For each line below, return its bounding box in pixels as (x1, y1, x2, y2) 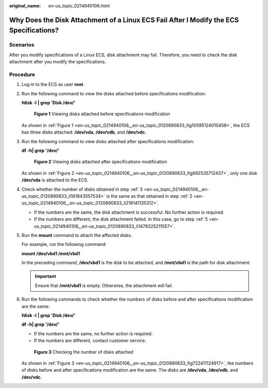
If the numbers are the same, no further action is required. (34, 330, 153, 336)
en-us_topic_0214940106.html (48, 3, 110, 8)
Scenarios (9, 41, 35, 48)
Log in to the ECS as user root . (21, 81, 84, 87)
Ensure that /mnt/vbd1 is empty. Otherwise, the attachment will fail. (35, 282, 173, 288)
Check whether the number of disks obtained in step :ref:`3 (21, 186, 143, 192)
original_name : (9, 3, 41, 8)
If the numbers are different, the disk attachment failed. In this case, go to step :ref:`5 (34, 216, 208, 222)
